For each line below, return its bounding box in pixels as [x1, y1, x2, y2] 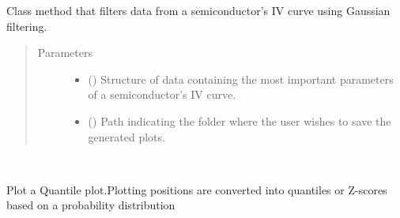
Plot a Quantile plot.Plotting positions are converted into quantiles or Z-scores [6, 181, 387, 197]
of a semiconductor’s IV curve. [88, 86, 236, 103]
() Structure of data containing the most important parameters [88, 70, 394, 87]
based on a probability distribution [6, 197, 175, 213]
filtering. [6, 17, 47, 34]
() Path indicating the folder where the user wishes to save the [88, 112, 391, 129]
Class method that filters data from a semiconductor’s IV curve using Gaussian [6, 2, 391, 18]
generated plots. [88, 128, 165, 145]
